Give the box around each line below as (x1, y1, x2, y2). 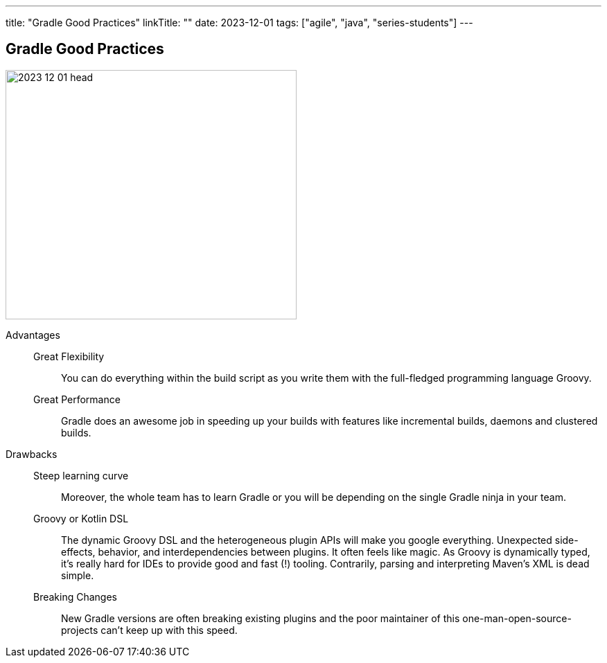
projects (61, 624, 98, 636)
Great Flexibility (33, 350, 105, 362)
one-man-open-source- (462, 612, 572, 624)
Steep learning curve (33, 469, 129, 481)
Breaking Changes (33, 590, 118, 603)
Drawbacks (6, 448, 58, 460)
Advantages (6, 328, 60, 341)
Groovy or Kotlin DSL (33, 512, 129, 524)
